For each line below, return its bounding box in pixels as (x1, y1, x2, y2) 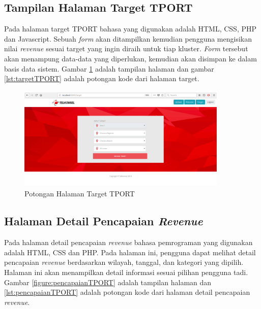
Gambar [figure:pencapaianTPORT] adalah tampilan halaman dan (4, 277, 212, 287)
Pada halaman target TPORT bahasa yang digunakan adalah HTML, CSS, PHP (4, 23, 257, 34)
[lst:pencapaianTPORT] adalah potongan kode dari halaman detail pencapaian (4, 287, 250, 297)
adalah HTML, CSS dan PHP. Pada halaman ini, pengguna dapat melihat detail (4, 247, 256, 257)
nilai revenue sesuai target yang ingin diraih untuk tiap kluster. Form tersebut (4, 43, 248, 54)
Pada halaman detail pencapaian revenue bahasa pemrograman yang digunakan (4, 237, 253, 248)
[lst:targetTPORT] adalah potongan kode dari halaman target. (4, 73, 199, 84)
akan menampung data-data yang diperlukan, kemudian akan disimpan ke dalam (4, 53, 257, 63)
